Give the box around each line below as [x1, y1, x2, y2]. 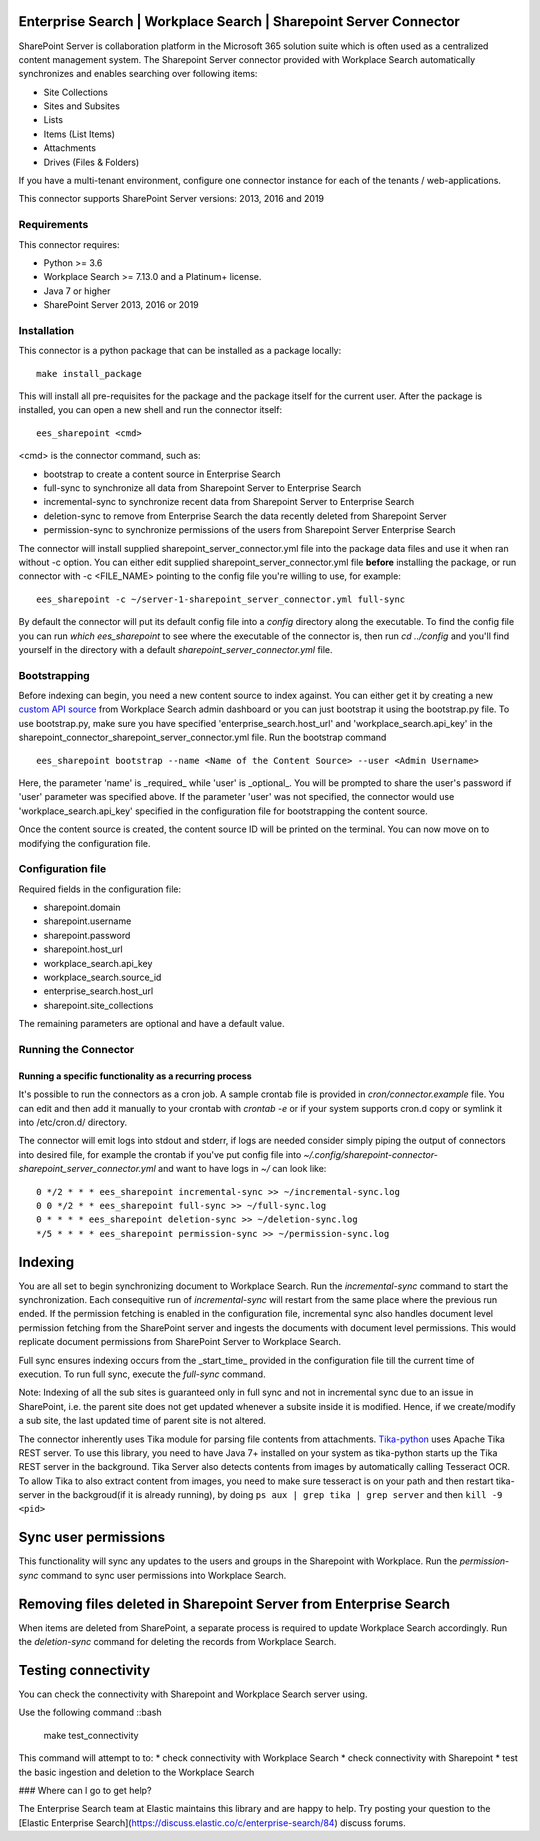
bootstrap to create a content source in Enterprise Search [43, 468, 281, 480]
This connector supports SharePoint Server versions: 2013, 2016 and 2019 [18, 193, 325, 205]
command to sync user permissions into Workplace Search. [40, 1569, 287, 1581]
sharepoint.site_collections [43, 999, 154, 1011]
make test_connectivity [43, 1729, 139, 1741]
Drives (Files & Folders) [43, 156, 140, 168]
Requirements [18, 218, 89, 232]
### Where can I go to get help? [18, 1784, 152, 1796]
